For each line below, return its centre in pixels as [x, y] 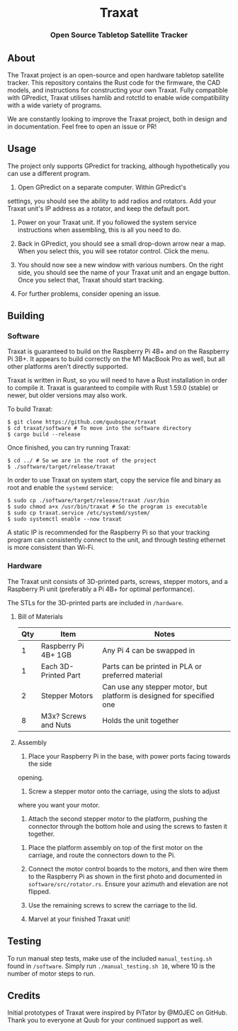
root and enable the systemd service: [60, 487]
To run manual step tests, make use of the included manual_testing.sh [110, 958]
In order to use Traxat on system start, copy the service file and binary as [114, 480]
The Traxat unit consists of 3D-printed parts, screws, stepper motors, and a [118, 581]
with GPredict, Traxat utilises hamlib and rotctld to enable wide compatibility [118, 97]
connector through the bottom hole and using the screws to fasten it [128, 826]
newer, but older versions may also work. [67, 395]
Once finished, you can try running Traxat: [69, 448]
